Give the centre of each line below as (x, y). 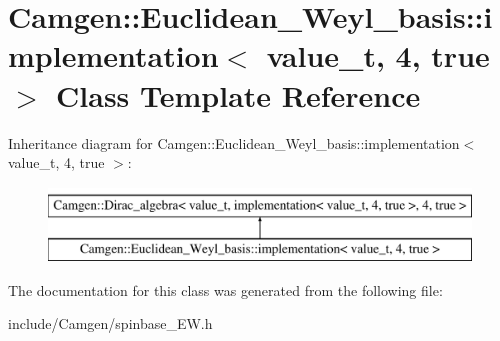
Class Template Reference (238, 94)
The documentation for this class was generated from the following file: (225, 289)
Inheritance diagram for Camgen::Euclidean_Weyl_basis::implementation (234, 142)
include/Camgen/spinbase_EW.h (110, 323)
